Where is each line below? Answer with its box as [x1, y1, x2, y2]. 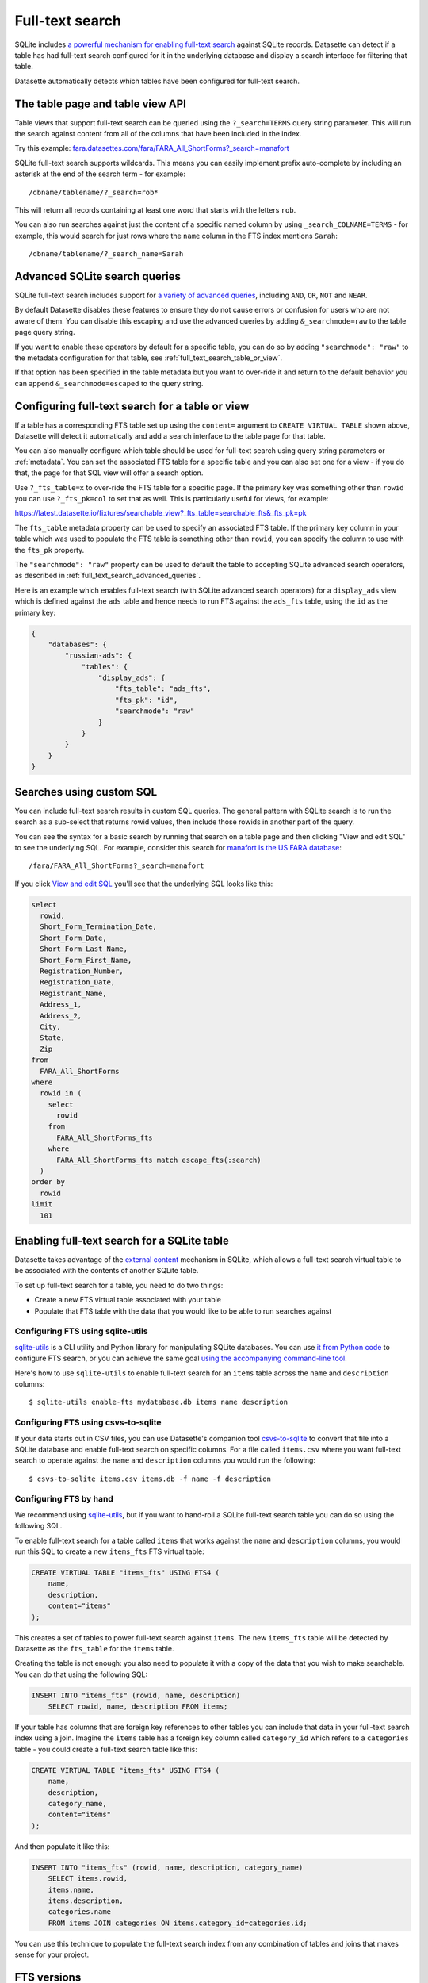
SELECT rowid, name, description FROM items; [48, 1702, 228, 1711]
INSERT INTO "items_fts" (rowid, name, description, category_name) [31, 1862, 304, 1872]
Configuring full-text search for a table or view [14, 399, 250, 412]
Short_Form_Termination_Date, [40, 922, 158, 931]
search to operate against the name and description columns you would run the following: [14, 1456, 316, 1465]
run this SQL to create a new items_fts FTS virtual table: [14, 1547, 205, 1556]
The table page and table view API [14, 97, 186, 110]
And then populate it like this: [14, 1841, 110, 1851]
